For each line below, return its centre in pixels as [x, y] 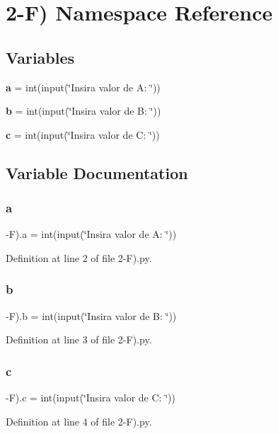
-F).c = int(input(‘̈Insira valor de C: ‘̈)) [91, 398]
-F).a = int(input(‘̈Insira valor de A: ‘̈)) [91, 234]
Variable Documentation [97, 172]
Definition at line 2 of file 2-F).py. [79, 257]
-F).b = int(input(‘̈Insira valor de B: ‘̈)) [91, 315]
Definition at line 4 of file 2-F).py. [79, 421]
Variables [40, 57]
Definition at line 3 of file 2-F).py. [79, 339]
